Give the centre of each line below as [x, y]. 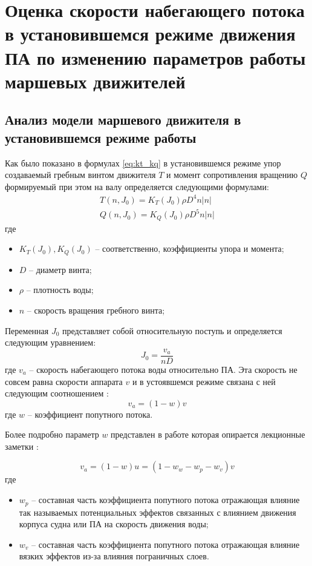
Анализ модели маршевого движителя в [123, 120]
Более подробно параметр [52, 434]
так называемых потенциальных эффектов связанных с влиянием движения [158, 512]
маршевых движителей [95, 81]
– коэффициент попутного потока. [90, 414]
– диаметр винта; [60, 269]
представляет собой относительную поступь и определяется [172, 330]
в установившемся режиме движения [150, 34]
